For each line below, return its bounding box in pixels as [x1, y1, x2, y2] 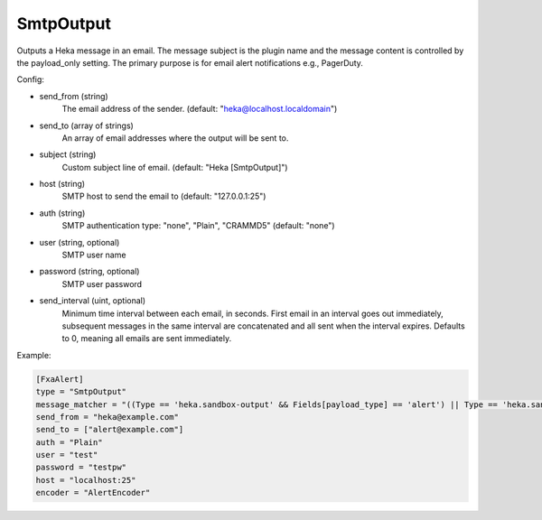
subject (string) [39, 149, 97, 160]
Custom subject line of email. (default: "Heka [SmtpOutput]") [61, 162, 288, 172]
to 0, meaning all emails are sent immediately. [61, 333, 232, 344]
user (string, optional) [39, 237, 120, 247]
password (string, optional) [39, 266, 140, 277]
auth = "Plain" [35, 437, 103, 447]
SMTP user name [61, 249, 126, 261]
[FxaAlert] [35, 374, 84, 384]
